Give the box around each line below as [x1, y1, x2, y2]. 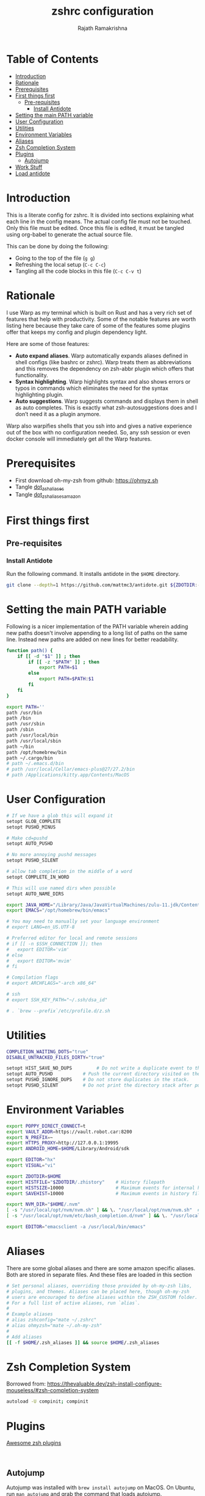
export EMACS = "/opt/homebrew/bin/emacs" [6, 907, 111, 913]
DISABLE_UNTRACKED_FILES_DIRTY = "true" [6, 1054, 105, 1060]
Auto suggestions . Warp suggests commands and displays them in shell [15, 397, 198, 405]
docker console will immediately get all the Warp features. [6, 435, 153, 442]
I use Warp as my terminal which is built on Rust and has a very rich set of [6, 309, 192, 316]
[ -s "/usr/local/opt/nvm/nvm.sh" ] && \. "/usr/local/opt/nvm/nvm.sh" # [6, 1207, 201, 1214]
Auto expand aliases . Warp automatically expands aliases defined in [15, 352, 189, 359]
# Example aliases [6, 1311, 53, 1317]
